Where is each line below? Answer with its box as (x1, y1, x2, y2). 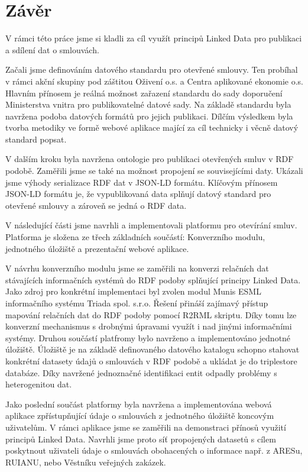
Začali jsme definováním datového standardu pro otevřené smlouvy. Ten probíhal (5, 63, 298, 76)
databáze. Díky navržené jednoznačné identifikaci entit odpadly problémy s (5, 366, 277, 379)
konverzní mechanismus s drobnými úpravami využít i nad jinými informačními (5, 320, 292, 332)
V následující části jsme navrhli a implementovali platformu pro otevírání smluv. (5, 219, 297, 231)
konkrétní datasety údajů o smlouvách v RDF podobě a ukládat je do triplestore (5, 354, 297, 367)
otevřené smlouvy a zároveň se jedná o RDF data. (5, 199, 187, 211)
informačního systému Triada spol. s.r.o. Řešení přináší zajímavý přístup (5, 297, 268, 309)
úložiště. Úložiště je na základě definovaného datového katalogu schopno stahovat (5, 343, 300, 355)
